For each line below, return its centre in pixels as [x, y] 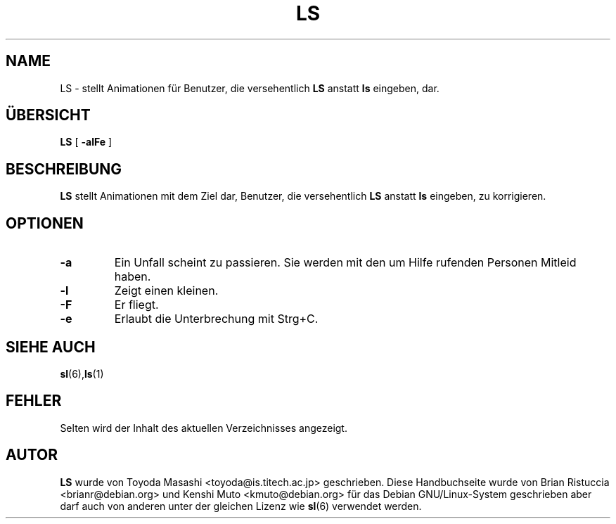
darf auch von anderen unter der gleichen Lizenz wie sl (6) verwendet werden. [241, 506]
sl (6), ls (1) [82, 373]
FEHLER [34, 401]
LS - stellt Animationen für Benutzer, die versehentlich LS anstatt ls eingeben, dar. [250, 88]
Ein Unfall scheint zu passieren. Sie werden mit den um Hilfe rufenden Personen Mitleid [345, 263]
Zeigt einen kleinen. [166, 291]
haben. [133, 277]
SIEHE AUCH [51, 347]
